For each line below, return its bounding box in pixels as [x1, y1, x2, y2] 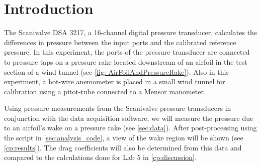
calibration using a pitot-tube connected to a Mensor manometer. [4, 86, 206, 96]
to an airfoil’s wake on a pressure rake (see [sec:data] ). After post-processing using [4, 122, 257, 133]
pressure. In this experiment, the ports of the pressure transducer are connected [4, 47, 250, 57]
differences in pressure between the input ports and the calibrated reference [4, 37, 236, 47]
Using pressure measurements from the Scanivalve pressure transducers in [4, 103, 231, 113]
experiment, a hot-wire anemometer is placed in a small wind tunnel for [4, 76, 225, 87]
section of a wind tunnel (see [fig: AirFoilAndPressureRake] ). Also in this [4, 66, 229, 77]
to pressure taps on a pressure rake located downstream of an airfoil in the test [4, 56, 247, 67]
